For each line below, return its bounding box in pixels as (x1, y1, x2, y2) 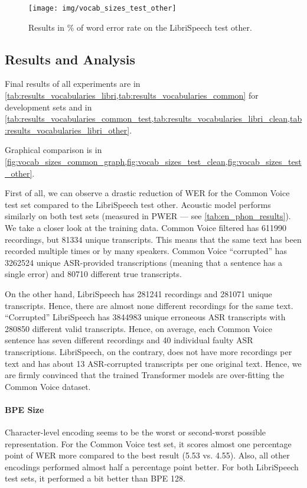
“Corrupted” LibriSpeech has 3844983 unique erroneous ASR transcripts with (5, 311, 286, 323)
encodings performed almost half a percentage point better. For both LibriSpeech (5, 460, 299, 473)
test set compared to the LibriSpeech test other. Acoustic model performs (5, 198, 271, 210)
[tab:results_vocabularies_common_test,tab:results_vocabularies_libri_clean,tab (5, 112, 302, 125)
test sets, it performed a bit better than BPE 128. (5, 472, 185, 484)
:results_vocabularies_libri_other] (5, 123, 130, 136)
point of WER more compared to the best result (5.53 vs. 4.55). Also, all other (5, 449, 290, 461)
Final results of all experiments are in (5, 77, 141, 90)
